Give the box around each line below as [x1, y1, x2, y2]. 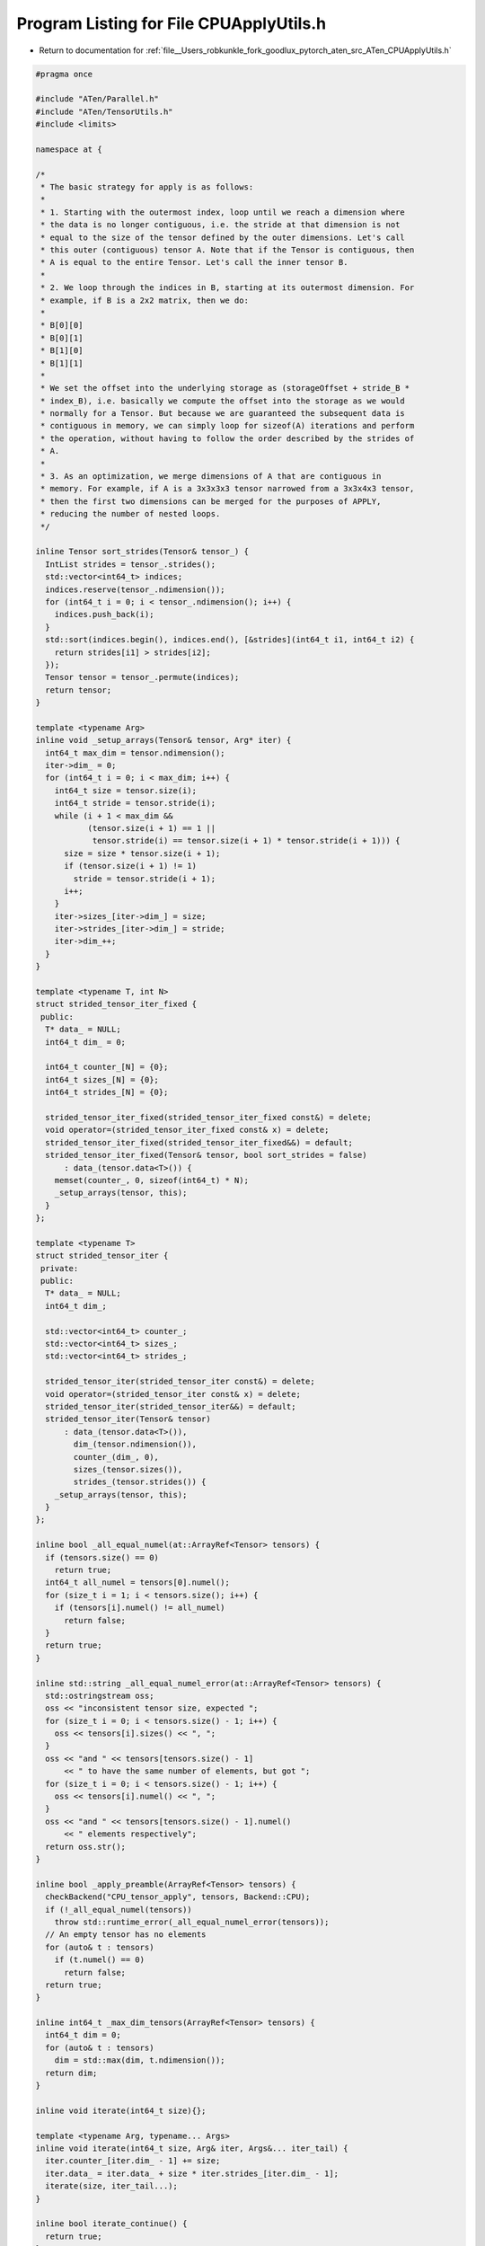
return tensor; [45, 685, 112, 695]
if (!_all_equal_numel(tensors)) [45, 1905, 192, 1914]
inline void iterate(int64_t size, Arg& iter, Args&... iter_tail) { [35, 2143, 348, 2153]
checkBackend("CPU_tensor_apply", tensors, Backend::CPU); [45, 1892, 311, 1902]
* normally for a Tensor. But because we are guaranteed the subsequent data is [40, 409, 406, 419]
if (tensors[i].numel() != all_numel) [54, 1603, 225, 1613]
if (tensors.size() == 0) [45, 1552, 159, 1562]
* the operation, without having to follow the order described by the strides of [40, 433, 415, 444]
